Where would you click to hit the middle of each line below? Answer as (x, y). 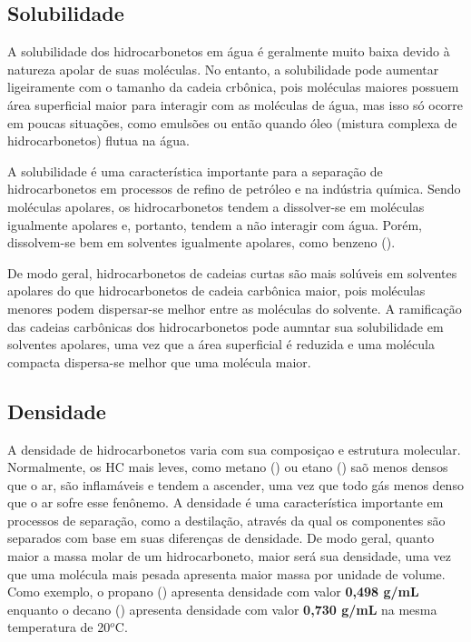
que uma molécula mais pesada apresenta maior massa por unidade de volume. (226, 573)
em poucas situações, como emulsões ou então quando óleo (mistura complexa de (232, 122)
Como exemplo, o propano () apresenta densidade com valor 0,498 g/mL (213, 592)
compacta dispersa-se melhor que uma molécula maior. (159, 361)
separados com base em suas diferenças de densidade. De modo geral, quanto (221, 538)
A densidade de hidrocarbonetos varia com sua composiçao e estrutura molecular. (234, 449)
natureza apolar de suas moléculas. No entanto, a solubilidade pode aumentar (223, 69)
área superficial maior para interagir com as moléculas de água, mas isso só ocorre (235, 104)
